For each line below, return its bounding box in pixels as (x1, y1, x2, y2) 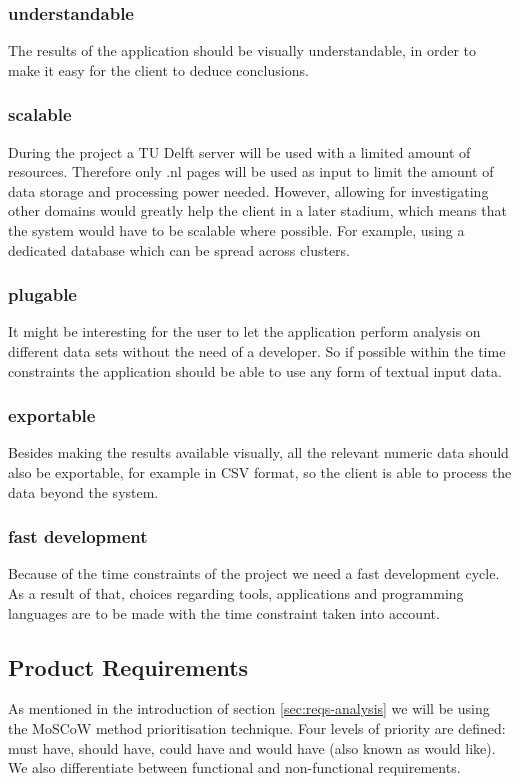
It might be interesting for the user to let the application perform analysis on (8, 321, 481, 342)
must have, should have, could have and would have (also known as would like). (8, 737, 496, 758)
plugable (8, 282, 77, 307)
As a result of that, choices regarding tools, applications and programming (8, 583, 464, 603)
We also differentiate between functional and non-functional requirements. (8, 757, 461, 778)
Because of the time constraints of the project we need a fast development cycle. (8, 563, 500, 584)
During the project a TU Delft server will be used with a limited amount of (8, 141, 471, 162)
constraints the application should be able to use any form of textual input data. (8, 360, 502, 381)
